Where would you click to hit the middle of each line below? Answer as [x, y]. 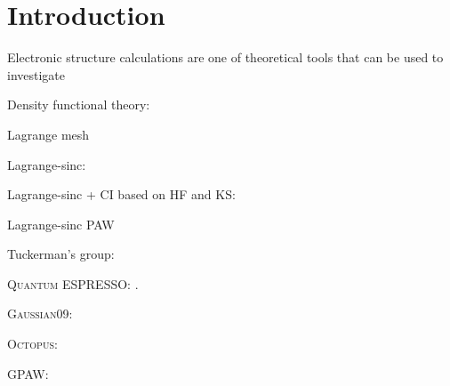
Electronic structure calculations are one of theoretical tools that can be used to [225, 57]
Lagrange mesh [48, 134]
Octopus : [32, 344]
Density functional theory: [79, 105]
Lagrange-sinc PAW [61, 224]
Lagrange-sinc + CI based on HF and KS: [121, 194]
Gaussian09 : [40, 314]
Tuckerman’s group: [61, 254]
